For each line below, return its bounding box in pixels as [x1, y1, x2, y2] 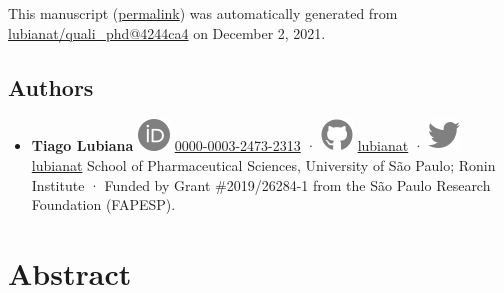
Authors [8, 71, 94, 102]
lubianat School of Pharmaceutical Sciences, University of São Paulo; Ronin [31, 154, 496, 175]
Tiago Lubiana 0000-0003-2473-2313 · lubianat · [31, 135, 424, 156]
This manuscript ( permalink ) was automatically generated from [8, 3, 398, 23]
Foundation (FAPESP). [31, 194, 176, 215]
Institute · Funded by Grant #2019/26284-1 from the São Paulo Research [31, 174, 491, 195]
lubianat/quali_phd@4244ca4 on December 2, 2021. [8, 22, 326, 43]
